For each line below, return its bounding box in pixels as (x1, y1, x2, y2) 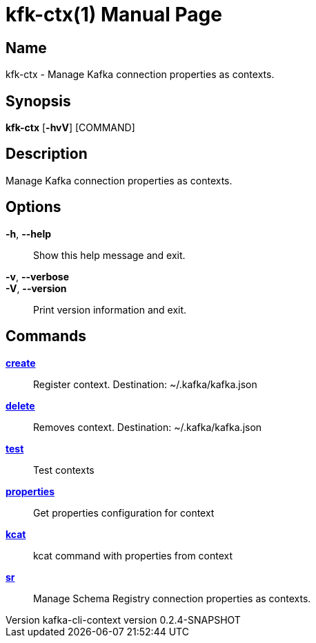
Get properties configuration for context (33, 506, 215, 519)
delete (6, 399, 35, 412)
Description (6, 145, 88, 163)
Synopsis (6, 92, 71, 110)
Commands (6, 327, 87, 345)
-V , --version (6, 282, 67, 294)
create (6, 356, 36, 369)
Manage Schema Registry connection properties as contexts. (33, 592, 311, 604)
